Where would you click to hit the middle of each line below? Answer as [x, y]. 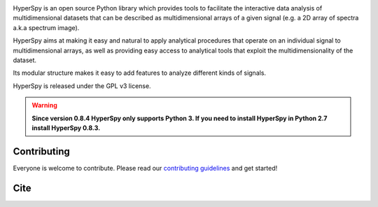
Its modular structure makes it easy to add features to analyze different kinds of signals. [139, 73]
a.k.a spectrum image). [46, 27]
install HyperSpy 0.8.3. [66, 128]
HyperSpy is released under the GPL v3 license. [82, 86]
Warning [44, 106]
